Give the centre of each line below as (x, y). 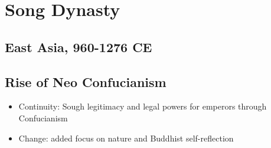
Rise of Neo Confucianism (86, 81)
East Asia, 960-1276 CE (79, 46)
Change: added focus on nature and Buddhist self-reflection (126, 138)
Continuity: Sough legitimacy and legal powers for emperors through (143, 106)
